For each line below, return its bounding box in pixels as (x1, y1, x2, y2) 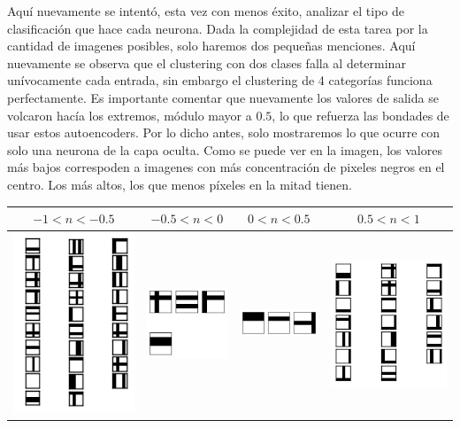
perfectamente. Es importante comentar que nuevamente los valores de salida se (7, 88, 439, 106)
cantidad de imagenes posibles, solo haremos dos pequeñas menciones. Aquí (7, 36, 416, 55)
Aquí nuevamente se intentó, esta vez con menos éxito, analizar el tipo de (7, 2, 404, 19)
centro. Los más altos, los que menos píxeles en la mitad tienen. (7, 175, 352, 193)
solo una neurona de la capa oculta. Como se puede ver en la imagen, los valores (7, 140, 442, 159)
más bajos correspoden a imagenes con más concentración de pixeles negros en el (7, 158, 445, 176)
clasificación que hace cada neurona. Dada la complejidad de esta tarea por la (7, 19, 428, 37)
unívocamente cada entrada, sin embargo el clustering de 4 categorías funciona (7, 71, 433, 89)
